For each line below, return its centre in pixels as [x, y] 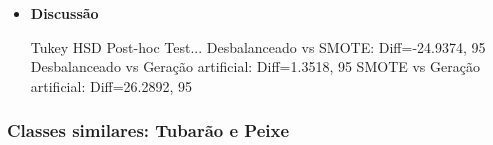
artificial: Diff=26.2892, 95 [111, 85]
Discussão [64, 13]
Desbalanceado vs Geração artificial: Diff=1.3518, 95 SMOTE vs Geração [255, 66]
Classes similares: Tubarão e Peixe [148, 130]
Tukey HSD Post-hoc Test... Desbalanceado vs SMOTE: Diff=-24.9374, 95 [258, 46]
